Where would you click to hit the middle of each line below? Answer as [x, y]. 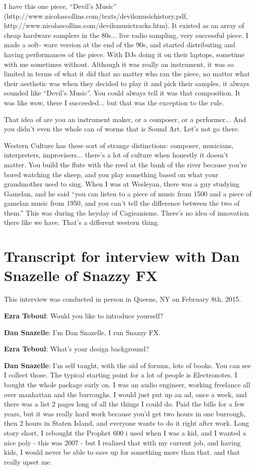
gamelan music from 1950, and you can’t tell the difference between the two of [122, 203]
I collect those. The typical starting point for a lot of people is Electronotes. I [121, 375]
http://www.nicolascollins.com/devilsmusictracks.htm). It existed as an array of [124, 25]
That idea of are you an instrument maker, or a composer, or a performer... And [125, 119]
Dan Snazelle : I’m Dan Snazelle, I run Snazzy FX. [82, 332]
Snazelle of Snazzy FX [81, 275]
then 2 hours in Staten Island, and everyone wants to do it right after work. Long [127, 423]
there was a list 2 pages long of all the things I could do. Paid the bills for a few [124, 404]
